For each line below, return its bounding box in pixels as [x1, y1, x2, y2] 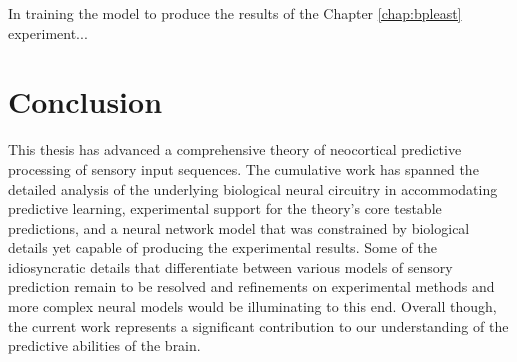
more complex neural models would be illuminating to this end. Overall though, [8, 296, 497, 317]
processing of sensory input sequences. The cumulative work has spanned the [8, 158, 479, 179]
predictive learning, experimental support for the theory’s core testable [8, 198, 442, 219]
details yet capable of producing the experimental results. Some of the [8, 237, 437, 258]
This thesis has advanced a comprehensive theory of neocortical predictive [8, 139, 462, 160]
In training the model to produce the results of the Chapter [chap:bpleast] [8, 3, 462, 23]
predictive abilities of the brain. [8, 335, 201, 356]
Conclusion [8, 81, 163, 122]
